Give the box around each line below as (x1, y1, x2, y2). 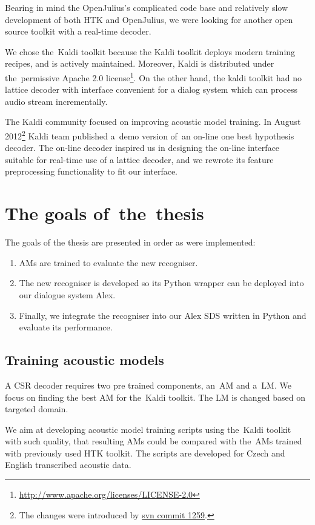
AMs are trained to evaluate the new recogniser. (19, 256, 198, 269)
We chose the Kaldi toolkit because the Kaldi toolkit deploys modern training (5, 45, 296, 58)
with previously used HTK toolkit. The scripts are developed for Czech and (5, 446, 285, 459)
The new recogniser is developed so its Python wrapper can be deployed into (19, 276, 304, 289)
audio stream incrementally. (5, 95, 108, 107)
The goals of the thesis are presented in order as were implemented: (5, 236, 256, 249)
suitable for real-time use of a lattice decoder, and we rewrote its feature (5, 153, 274, 166)
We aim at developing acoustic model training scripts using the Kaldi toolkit (5, 423, 291, 435)
